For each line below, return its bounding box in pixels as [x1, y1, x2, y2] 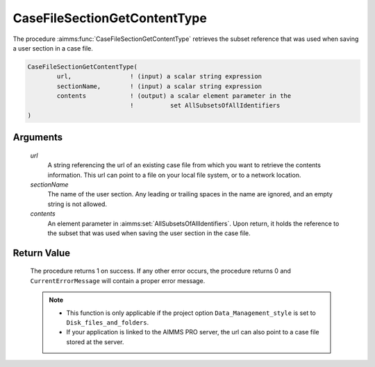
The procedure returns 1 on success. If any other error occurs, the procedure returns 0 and [30, 267, 292, 275]
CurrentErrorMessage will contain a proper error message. [30, 276, 206, 284]
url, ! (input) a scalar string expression [56, 73, 262, 80]
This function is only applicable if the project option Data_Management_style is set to [66, 309, 316, 317]
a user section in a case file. [12, 44, 94, 52]
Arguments [12, 132, 63, 144]
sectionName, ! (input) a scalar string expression [56, 82, 262, 90]
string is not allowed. [47, 200, 108, 208]
